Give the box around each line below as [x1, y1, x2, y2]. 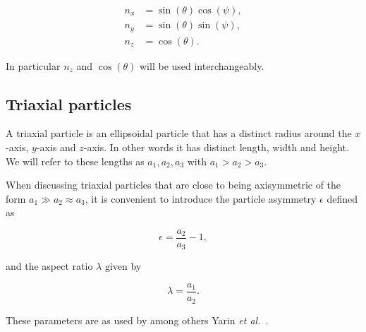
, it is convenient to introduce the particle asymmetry [85, 191, 317, 206]
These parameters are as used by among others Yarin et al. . [6, 312, 269, 327]
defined [327, 191, 358, 206]
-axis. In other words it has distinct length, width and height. [83, 139, 349, 154]
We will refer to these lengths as [6, 153, 145, 168]
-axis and [36, 139, 76, 154]
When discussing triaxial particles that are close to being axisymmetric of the [6, 177, 341, 192]
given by [104, 259, 142, 273]
